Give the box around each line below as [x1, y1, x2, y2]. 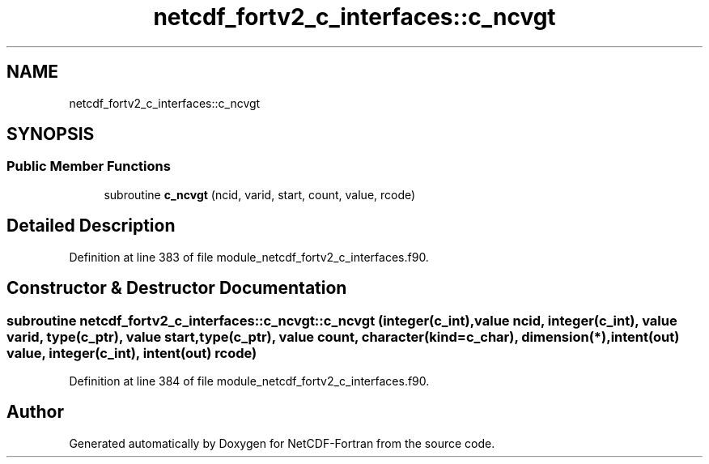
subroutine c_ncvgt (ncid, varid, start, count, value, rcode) [104, 187, 416, 202]
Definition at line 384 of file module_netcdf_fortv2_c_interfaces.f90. [69, 373, 430, 388]
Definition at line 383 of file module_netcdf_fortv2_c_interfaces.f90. [69, 249, 429, 264]
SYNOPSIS [6, 124, 95, 145]
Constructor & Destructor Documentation [6, 278, 347, 299]
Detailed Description [6, 215, 176, 236]
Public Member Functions [6, 158, 171, 175]
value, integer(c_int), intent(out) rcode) [6, 344, 257, 361]
